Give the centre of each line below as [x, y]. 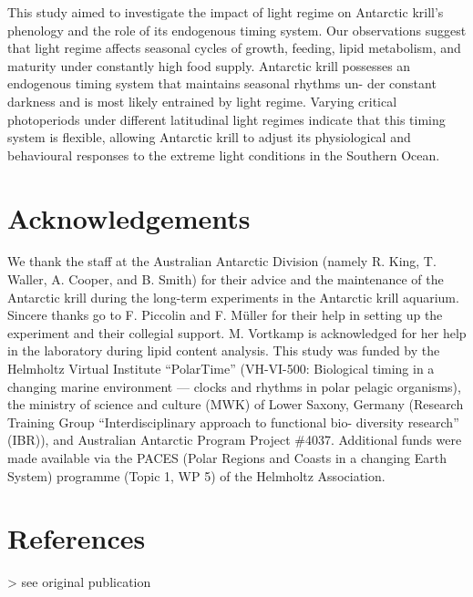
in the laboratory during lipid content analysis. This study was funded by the [224, 350]
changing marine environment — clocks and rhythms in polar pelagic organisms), [234, 386]
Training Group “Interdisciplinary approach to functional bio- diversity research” [233, 422]
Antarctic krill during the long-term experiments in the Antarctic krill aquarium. [233, 297]
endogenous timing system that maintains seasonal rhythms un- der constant [222, 83]
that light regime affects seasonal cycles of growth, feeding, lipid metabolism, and [234, 48]
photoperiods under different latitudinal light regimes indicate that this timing [226, 119]
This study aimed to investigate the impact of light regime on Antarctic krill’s [226, 12]
